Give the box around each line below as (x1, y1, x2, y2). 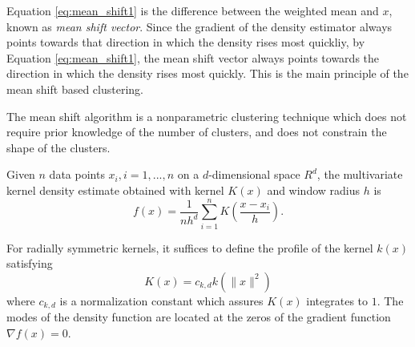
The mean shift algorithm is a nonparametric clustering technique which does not (6, 107, 407, 124)
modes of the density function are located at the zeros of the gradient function (6, 309, 391, 325)
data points (49, 166, 105, 183)
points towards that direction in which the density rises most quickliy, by (6, 34, 365, 50)
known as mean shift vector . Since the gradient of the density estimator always (6, 18, 393, 34)
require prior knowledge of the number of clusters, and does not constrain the (6, 123, 387, 140)
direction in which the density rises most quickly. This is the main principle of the (6, 65, 409, 82)
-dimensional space (208, 166, 300, 183)
